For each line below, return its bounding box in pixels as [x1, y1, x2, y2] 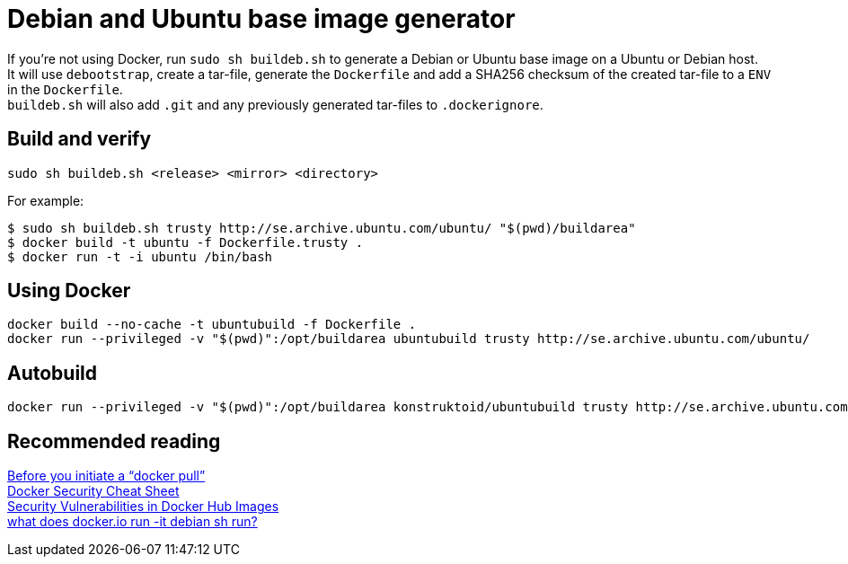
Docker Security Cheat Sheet [7, 483, 180, 499]
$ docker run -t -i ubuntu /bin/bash [7, 249, 273, 264]
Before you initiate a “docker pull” [7, 468, 206, 484]
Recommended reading [7, 429, 221, 453]
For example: [7, 192, 84, 208]
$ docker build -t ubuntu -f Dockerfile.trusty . [7, 234, 364, 250]
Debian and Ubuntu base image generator [7, 4, 516, 34]
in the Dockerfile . [7, 81, 123, 97]
